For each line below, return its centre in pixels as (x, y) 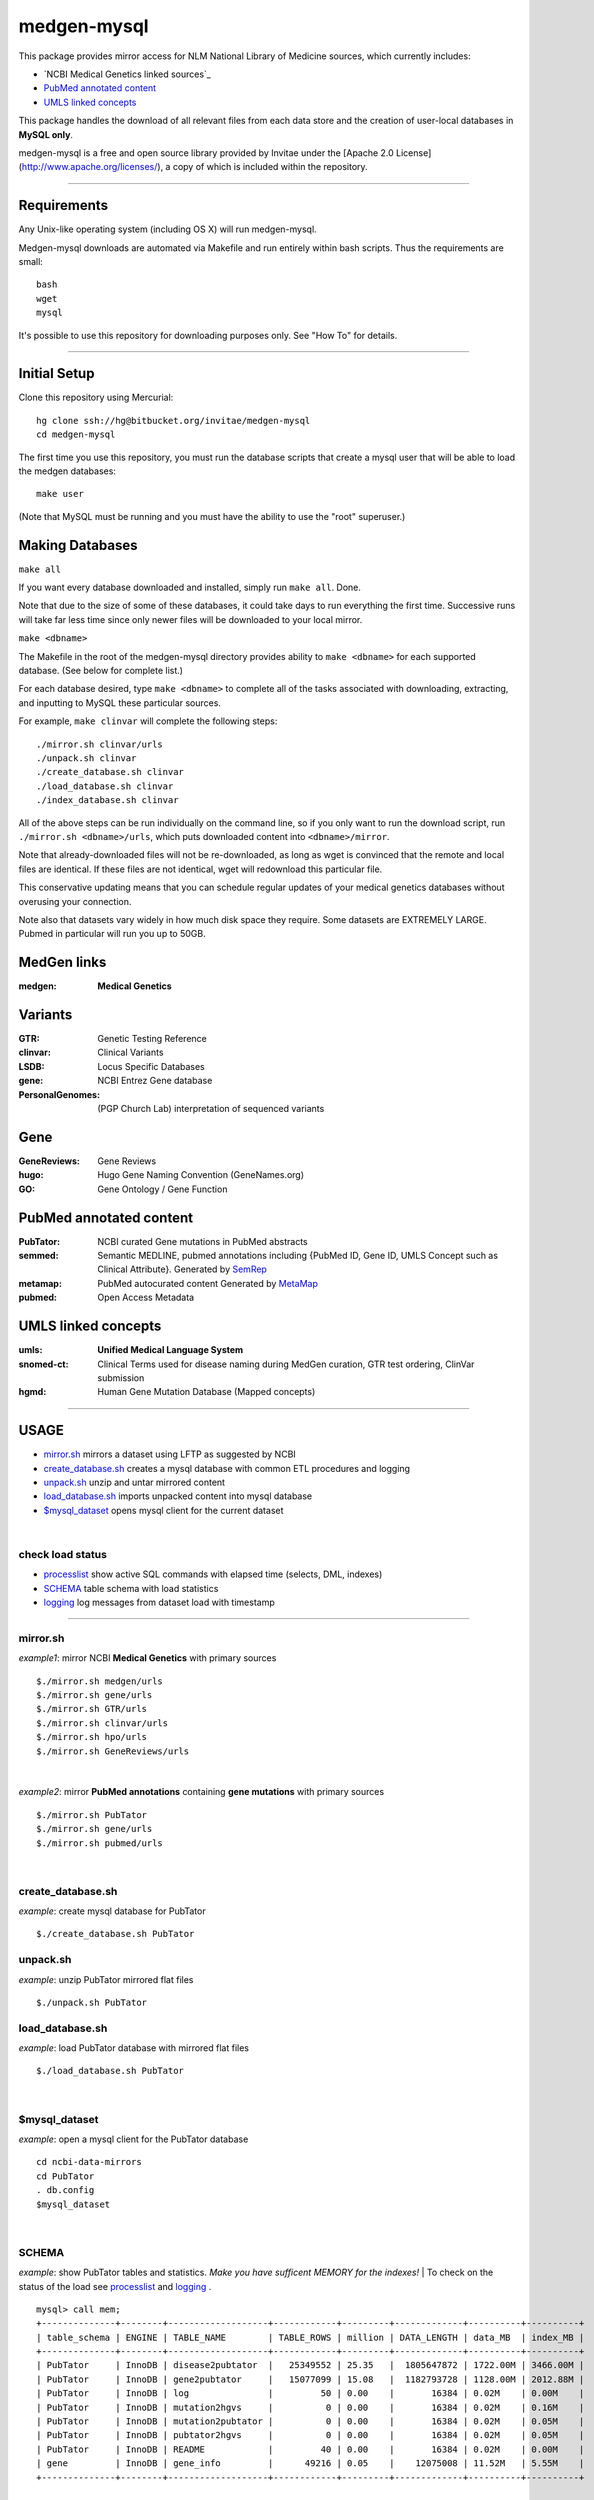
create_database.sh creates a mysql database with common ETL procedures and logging (226, 1468)
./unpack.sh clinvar (86, 758)
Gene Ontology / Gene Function (162, 1189)
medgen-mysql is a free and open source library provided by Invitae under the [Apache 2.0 (206, 152)
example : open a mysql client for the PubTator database (133, 2139)
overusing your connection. (75, 901)
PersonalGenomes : (59, 1094)
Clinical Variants (130, 1052)
